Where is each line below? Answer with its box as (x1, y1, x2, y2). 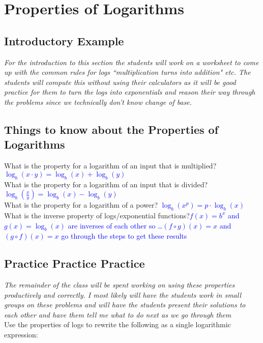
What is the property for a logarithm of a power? (4, 199, 158, 210)
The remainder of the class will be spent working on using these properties (4, 279, 235, 290)
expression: (4, 329, 38, 340)
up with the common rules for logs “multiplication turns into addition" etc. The (4, 67, 251, 77)
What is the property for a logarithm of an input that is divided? (4, 179, 208, 189)
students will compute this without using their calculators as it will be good (4, 76, 236, 87)
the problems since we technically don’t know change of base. (4, 96, 192, 107)
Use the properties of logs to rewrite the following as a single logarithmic (4, 319, 231, 330)
